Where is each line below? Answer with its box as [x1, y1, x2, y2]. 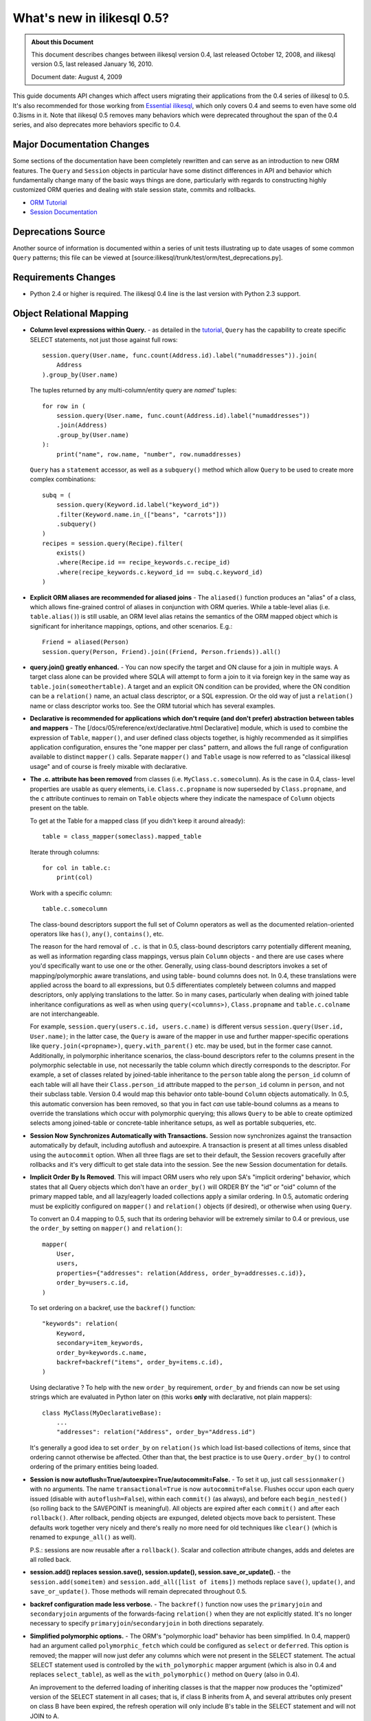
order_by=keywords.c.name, [56, 1349, 148, 1356]
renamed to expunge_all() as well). [30, 1533, 137, 1541]
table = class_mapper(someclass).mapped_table [42, 833, 202, 841]
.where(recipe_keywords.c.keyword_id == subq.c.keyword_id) [56, 568, 264, 576]
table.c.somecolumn [42, 905, 108, 913]
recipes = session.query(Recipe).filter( [42, 539, 183, 547]
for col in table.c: [42, 864, 111, 872]
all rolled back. [30, 1556, 71, 1563]
